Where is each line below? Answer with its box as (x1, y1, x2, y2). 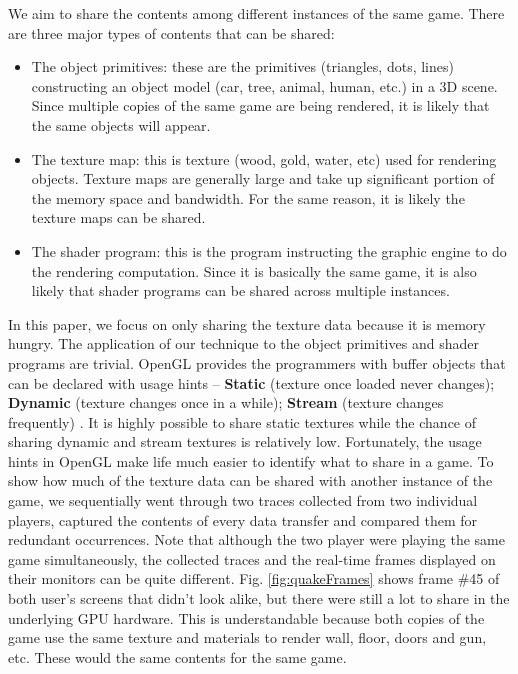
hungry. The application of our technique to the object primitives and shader (8, 333, 479, 354)
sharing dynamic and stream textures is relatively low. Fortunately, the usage (8, 431, 482, 452)
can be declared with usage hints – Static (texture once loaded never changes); (8, 372, 495, 393)
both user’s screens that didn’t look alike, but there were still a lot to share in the (8, 588, 510, 609)
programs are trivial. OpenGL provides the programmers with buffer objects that (8, 352, 506, 373)
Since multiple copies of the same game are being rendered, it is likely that (31, 95, 490, 116)
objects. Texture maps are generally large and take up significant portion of (31, 168, 495, 189)
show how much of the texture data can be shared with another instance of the (8, 470, 493, 491)
